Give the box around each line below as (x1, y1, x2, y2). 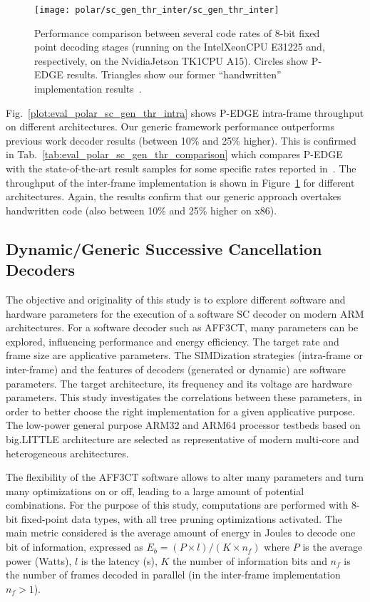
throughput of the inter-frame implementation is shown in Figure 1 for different (6, 175, 355, 190)
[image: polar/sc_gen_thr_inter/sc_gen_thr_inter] (34, 5, 279, 15)
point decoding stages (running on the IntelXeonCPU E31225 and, (34, 39, 325, 54)
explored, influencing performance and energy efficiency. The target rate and (6, 333, 339, 348)
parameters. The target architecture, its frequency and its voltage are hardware (6, 375, 352, 390)
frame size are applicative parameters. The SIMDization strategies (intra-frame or (6, 348, 363, 363)
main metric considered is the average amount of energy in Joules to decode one (6, 525, 356, 540)
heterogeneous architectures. (6, 445, 129, 460)
